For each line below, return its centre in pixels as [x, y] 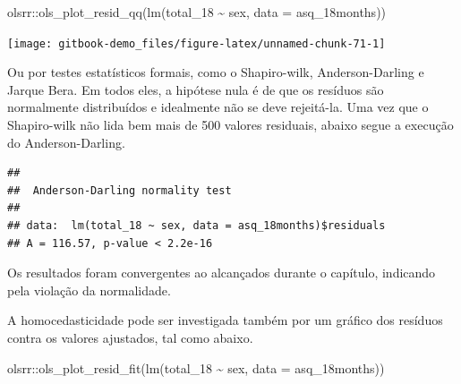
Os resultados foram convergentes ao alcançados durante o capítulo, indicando [222, 273]
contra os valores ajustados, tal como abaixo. [130, 337]
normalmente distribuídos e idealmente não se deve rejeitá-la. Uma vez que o [218, 107]
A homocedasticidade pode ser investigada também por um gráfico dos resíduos [225, 320]
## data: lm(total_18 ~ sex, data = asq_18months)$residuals [196, 226]
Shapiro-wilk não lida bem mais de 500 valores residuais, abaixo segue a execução [230, 125]
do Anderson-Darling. [66, 142]
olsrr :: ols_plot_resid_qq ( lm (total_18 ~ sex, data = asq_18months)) [197, 12]
